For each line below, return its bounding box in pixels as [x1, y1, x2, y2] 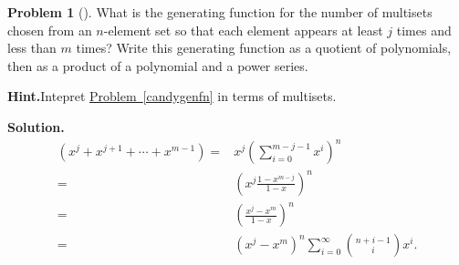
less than [7, 38, 57, 57]
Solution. [7, 117, 65, 136]
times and [396, 20, 452, 39]
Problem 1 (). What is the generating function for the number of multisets [7, 3, 433, 21]
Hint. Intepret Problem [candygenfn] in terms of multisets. [7, 87, 337, 106]
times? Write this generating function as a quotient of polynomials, [76, 38, 452, 57]
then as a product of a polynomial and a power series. [7, 56, 308, 75]
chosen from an [7, 20, 92, 39]
